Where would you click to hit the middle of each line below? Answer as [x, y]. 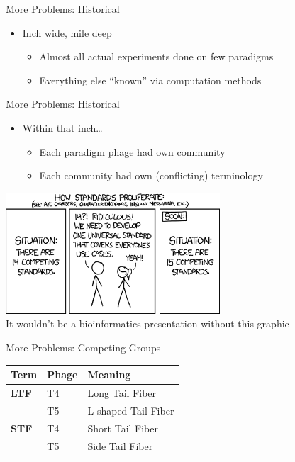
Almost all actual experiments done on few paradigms [156, 56]
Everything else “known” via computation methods [150, 80]
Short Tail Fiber [123, 428]
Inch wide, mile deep [67, 32]
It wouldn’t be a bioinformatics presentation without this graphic [147, 323]
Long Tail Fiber [122, 393]
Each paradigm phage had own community [132, 151]
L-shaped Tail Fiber [131, 410]
